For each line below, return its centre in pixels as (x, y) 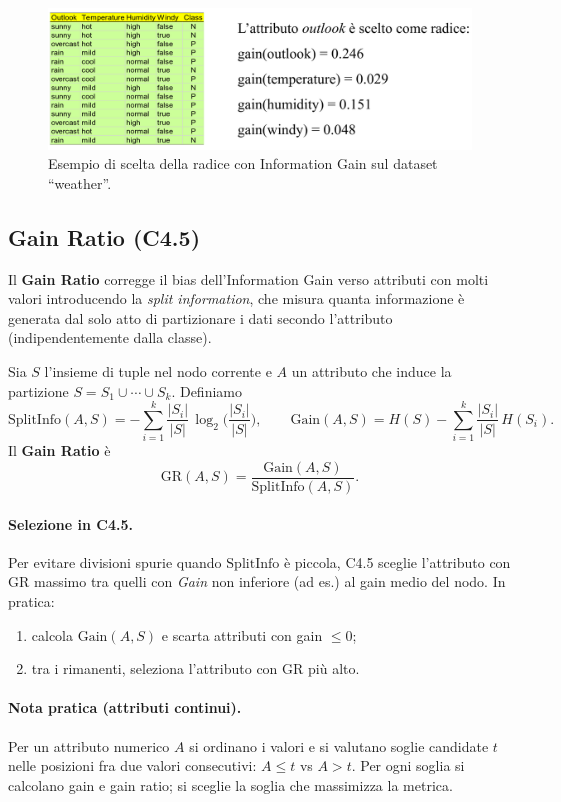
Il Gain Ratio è (59, 450)
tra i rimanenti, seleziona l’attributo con (154, 668)
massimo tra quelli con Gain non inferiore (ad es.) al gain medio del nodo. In (269, 581)
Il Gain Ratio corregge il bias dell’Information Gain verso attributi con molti (248, 278)
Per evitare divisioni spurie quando (115, 561)
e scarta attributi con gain (242, 634)
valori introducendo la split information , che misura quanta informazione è (236, 298)
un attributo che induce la (371, 370)
